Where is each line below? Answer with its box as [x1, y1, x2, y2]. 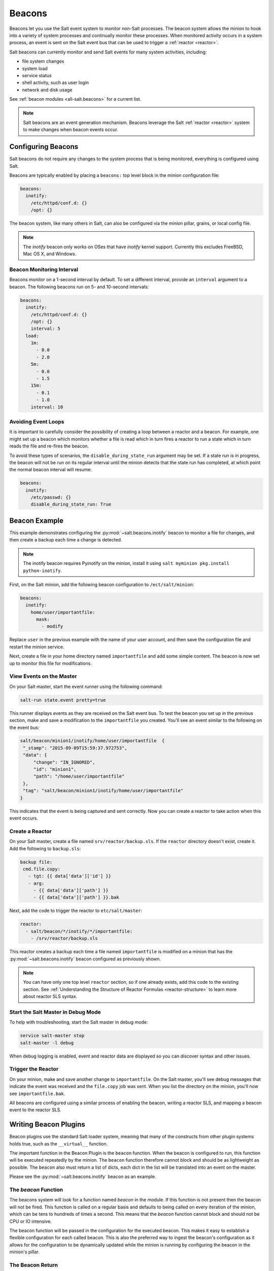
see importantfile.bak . [9, 1091, 65, 1097]
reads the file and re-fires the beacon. [9, 443, 89, 449]
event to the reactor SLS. [9, 1107, 62, 1113]
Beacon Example [9, 516, 63, 525]
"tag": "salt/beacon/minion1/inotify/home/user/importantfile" [23, 788, 184, 794]
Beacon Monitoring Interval [9, 266, 79, 273]
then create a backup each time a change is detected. [9, 537, 122, 543]
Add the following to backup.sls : [9, 845, 81, 852]
